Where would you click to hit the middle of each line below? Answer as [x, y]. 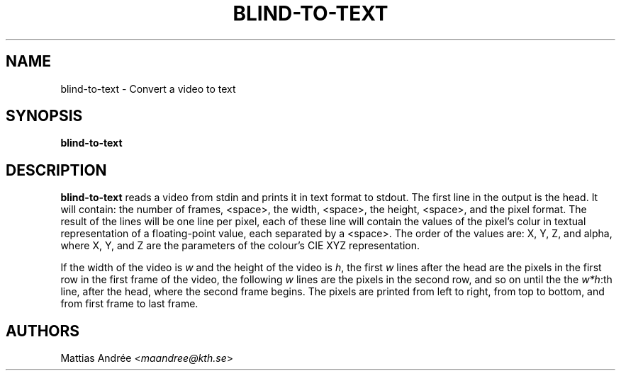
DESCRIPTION [56, 170]
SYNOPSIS [44, 116]
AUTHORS [43, 331]
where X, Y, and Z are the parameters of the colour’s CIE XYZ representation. [240, 246]
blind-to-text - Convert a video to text [148, 89]
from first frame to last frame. [129, 304]
